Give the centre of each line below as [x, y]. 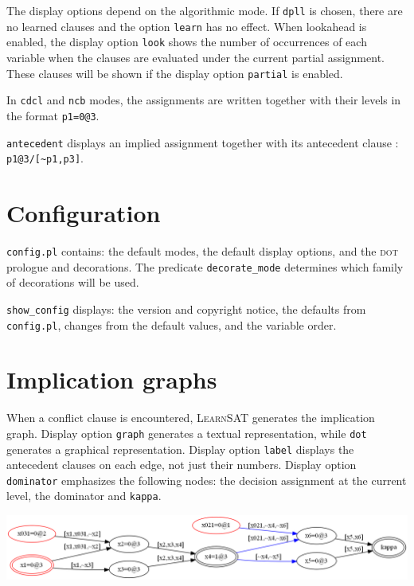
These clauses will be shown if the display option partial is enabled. [175, 73]
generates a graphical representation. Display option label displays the [180, 449]
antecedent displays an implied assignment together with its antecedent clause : [203, 142]
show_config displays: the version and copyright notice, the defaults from [186, 309]
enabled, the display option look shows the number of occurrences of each [187, 42]
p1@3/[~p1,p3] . [45, 158]
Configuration [84, 213]
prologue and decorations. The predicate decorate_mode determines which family [205, 266]
